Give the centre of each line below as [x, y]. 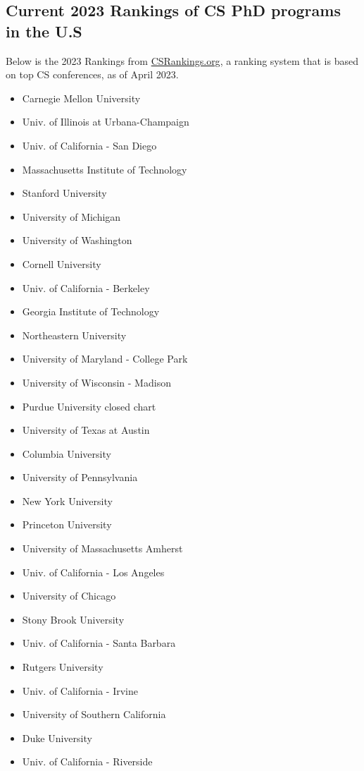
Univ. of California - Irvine [80, 690]
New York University [67, 500]
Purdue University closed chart [89, 406]
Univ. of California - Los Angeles [93, 572]
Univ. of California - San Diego [89, 145]
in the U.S [44, 31]
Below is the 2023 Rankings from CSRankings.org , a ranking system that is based [182, 60]
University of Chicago [69, 596]
